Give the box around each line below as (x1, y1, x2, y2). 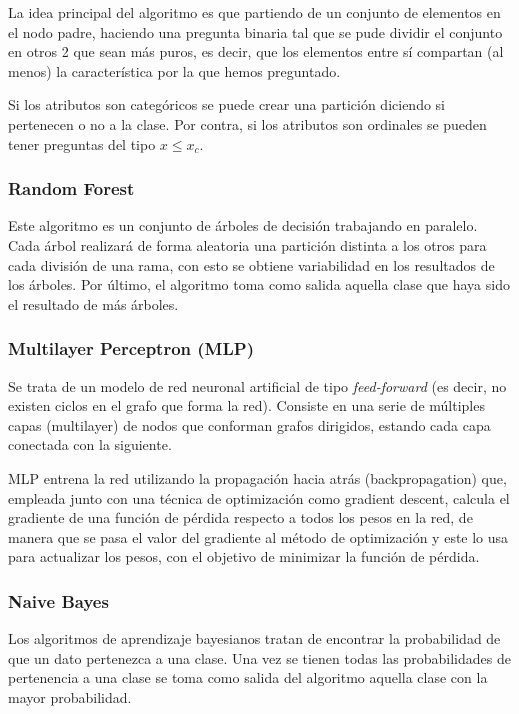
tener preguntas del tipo (8, 133, 156, 154)
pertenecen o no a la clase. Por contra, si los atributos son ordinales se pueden (8, 113, 487, 134)
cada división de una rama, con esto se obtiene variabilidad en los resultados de (8, 254, 495, 275)
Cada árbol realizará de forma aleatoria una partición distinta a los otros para (8, 234, 487, 255)
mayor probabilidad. (8, 686, 132, 707)
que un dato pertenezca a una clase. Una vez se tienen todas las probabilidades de (8, 647, 511, 668)
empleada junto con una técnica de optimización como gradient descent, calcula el (8, 487, 510, 508)
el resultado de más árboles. (8, 293, 179, 314)
